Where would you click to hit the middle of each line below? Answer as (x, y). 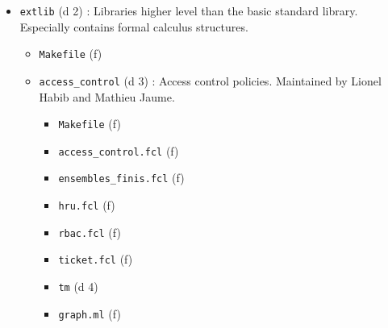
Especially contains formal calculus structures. (134, 26)
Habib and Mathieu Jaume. (107, 96)
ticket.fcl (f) (96, 259)
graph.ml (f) (90, 313)
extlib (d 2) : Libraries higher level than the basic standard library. (189, 10)
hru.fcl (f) (87, 205)
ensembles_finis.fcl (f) (121, 178)
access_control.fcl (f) (119, 150)
